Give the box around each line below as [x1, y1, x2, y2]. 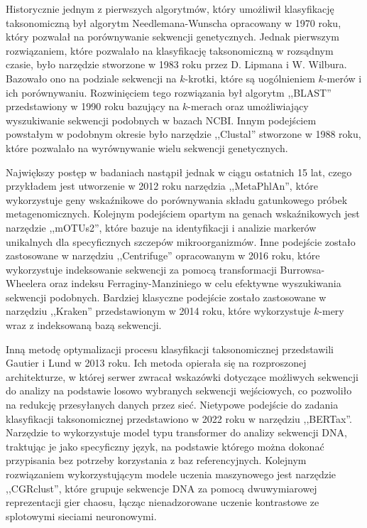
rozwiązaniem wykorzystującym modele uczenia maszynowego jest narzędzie [6, 467, 336, 481]
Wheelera [6, 276, 47, 291]
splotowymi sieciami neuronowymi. [6, 508, 157, 523]
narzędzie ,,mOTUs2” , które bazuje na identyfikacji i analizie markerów [6, 220, 317, 235]
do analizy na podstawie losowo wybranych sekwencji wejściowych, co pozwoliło [6, 383, 352, 398]
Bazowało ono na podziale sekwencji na [6, 70, 177, 85]
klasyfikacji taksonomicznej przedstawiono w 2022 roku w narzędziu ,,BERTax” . [6, 411, 352, 426]
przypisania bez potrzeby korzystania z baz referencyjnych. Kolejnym [6, 453, 307, 468]
